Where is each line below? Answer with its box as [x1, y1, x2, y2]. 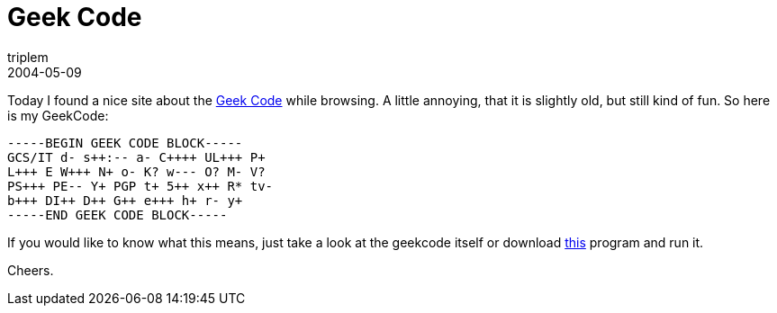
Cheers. [7, 262, 54, 278]
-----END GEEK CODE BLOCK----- [7, 207, 228, 222]
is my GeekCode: [7, 107, 109, 123]
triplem [7, 49, 49, 65]
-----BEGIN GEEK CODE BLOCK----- [7, 135, 243, 150]
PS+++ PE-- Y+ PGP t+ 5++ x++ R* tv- [7, 178, 274, 193]
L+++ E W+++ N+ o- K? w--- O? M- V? [7, 164, 266, 179]
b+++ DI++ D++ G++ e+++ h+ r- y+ [7, 192, 243, 208]
